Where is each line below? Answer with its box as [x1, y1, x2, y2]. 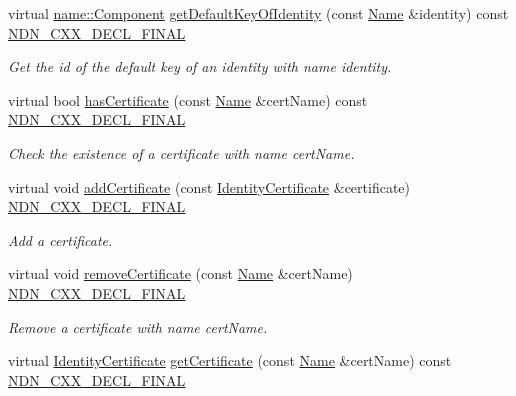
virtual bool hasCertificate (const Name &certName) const [8, 89, 368, 110]
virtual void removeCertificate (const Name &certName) [8, 263, 353, 284]
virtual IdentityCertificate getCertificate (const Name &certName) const [8, 350, 452, 371]
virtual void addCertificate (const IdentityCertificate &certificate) [8, 176, 410, 197]
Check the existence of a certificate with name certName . [8, 142, 355, 163]
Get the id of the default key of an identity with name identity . [8, 56, 392, 77]
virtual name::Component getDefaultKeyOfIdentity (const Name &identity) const [8, 3, 509, 23]
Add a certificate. [8, 229, 113, 250]
